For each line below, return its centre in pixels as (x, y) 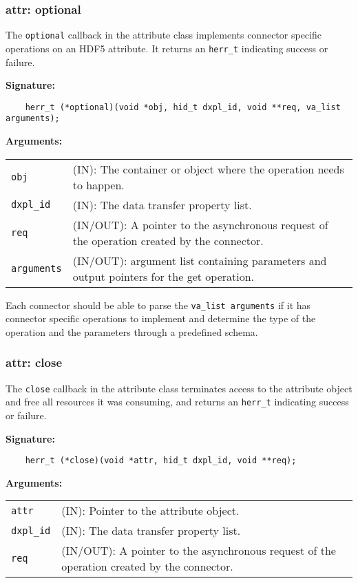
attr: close (34, 362)
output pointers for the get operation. (164, 276)
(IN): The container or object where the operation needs (208, 169)
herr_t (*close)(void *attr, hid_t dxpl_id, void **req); (161, 461)
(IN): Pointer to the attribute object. (150, 511)
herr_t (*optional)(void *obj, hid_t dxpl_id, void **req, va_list (183, 107)
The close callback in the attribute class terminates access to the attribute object (179, 388)
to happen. (98, 184)
